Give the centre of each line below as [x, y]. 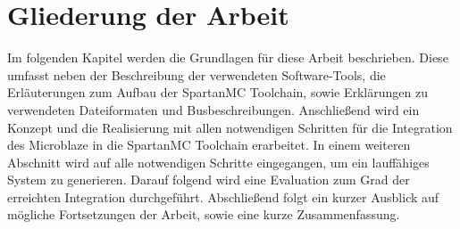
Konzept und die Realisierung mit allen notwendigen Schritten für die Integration [230, 127]
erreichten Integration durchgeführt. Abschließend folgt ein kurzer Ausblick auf [223, 196]
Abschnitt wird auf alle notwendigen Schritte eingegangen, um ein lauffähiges [218, 162]
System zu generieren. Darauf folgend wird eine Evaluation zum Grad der [209, 180]
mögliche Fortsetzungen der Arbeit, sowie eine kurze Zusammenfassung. [204, 214]
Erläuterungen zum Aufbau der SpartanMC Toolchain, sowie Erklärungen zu [217, 92]
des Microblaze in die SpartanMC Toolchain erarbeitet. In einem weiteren [209, 145]
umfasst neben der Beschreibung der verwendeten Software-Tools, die [197, 74]
